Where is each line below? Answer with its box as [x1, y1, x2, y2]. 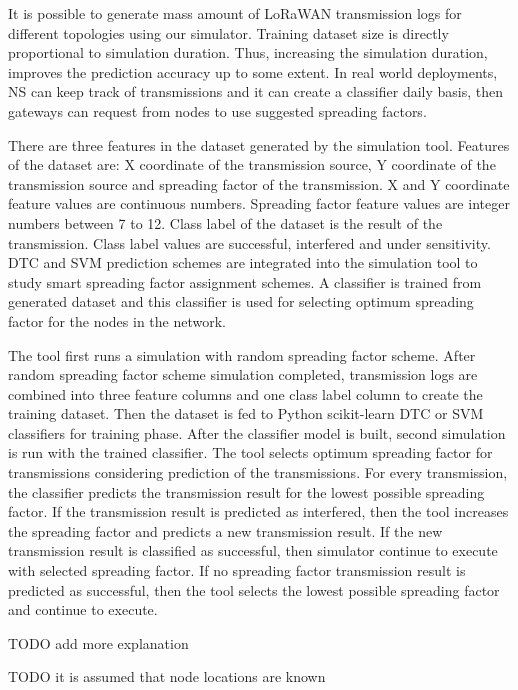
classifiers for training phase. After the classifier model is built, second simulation [8, 422, 506, 443]
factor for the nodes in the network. [8, 310, 226, 331]
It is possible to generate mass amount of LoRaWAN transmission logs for [8, 3, 462, 23]
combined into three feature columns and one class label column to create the [8, 383, 483, 404]
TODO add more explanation [8, 632, 189, 653]
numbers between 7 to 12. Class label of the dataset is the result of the [8, 212, 443, 233]
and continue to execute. [8, 599, 158, 620]
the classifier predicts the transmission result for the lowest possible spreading [8, 481, 485, 502]
